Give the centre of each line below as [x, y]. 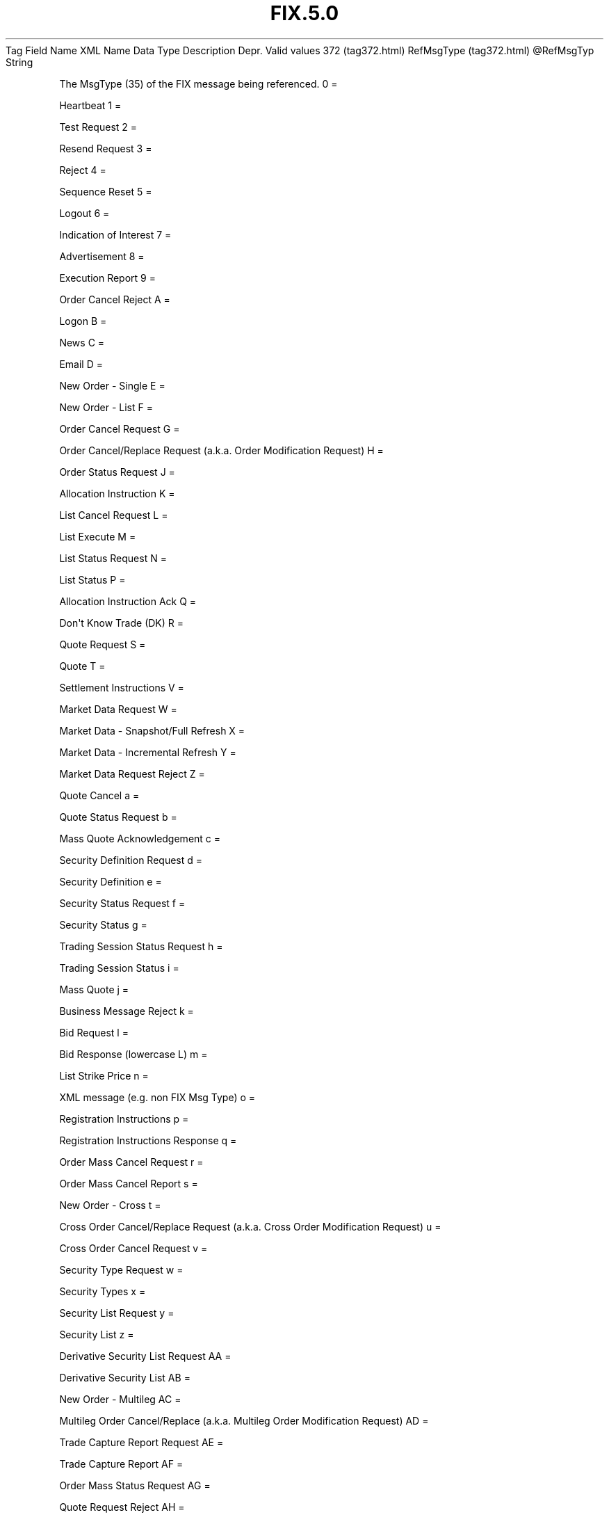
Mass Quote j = [94, 989]
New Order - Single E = [112, 385]
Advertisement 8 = [102, 256]
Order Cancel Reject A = [115, 299]
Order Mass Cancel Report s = [129, 1183]
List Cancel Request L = [114, 515]
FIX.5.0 [304, 13]
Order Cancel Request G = [120, 428]
